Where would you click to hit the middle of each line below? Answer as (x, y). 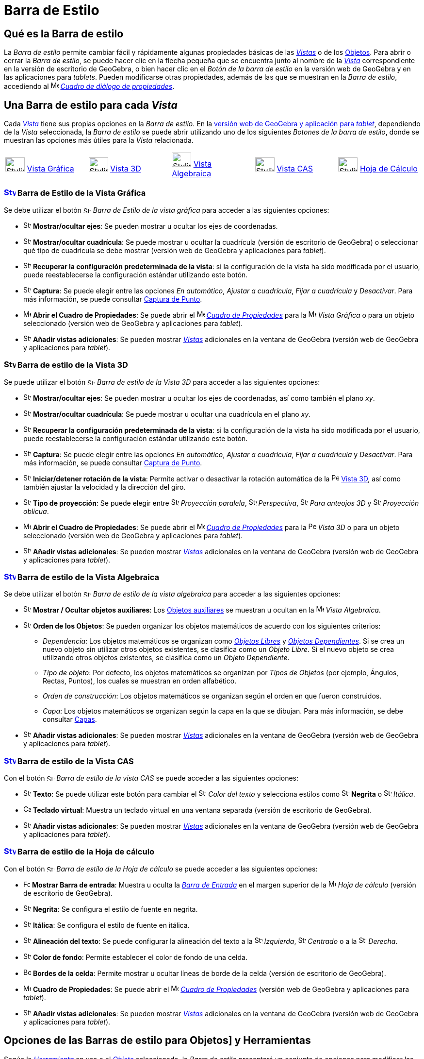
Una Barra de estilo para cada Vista (91, 105)
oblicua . (36, 511)
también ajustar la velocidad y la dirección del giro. (105, 487)
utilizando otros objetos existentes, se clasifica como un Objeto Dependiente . (166, 658)
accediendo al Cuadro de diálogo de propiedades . (89, 86)
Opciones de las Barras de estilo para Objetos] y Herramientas (157, 1041)
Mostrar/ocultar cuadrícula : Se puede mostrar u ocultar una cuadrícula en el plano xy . (172, 414)
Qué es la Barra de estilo (64, 34)
